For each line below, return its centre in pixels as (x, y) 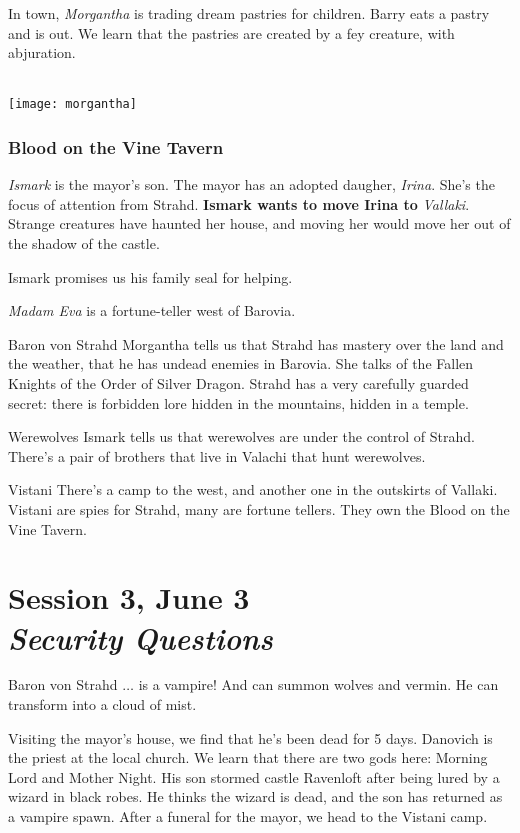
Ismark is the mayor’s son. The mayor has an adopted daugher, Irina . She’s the (251, 184)
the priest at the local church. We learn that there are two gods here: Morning (248, 757)
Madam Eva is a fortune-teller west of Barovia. (152, 310)
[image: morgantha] (72, 104)
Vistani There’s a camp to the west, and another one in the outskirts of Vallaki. (253, 489)
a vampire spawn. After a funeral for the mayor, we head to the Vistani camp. (248, 816)
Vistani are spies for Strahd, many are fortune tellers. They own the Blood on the (259, 508)
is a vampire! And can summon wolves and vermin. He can (318, 684)
